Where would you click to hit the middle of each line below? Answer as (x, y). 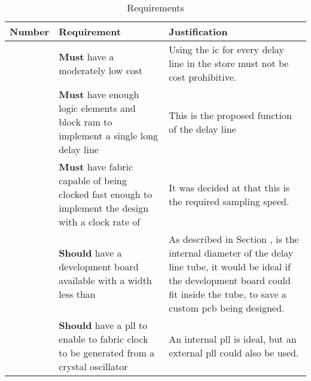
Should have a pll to (103, 325)
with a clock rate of (100, 222)
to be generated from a (107, 353)
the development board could (230, 280)
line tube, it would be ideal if (230, 266)
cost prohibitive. (203, 77)
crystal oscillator (93, 366)
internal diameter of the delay (231, 253)
